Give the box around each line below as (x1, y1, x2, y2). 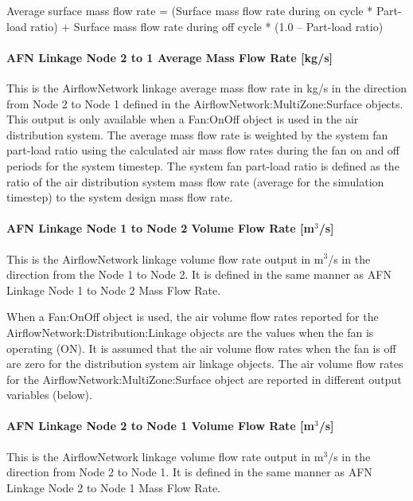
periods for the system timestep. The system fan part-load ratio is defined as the (6, 157, 399, 174)
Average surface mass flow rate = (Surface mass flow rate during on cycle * (6, 2, 373, 18)
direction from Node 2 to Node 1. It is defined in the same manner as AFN (6, 464, 372, 480)
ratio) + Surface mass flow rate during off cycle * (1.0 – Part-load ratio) (30, 18, 384, 34)
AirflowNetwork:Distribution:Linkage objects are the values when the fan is (6, 323, 374, 340)
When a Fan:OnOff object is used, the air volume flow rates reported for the (6, 308, 379, 325)
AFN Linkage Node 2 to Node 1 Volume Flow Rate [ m (6, 417, 314, 434)
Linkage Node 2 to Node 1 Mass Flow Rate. (6, 479, 221, 495)
